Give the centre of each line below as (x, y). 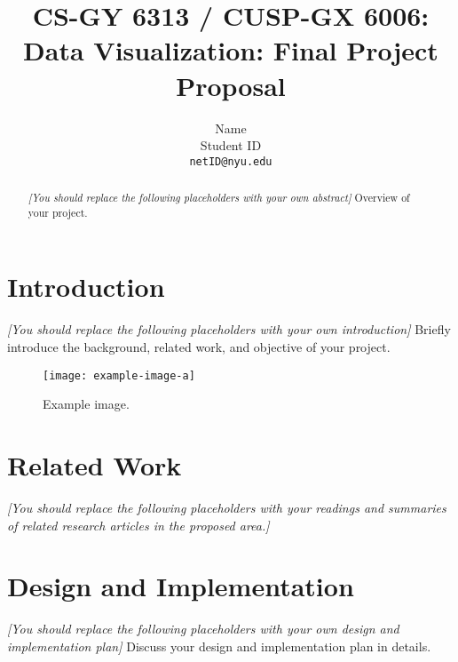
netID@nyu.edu (231, 161)
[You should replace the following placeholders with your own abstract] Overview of (219, 198)
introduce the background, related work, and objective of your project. (199, 346)
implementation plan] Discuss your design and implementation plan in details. (219, 646)
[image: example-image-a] (119, 375)
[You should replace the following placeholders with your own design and (203, 629)
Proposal (231, 85)
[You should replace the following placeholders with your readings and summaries (227, 507)
